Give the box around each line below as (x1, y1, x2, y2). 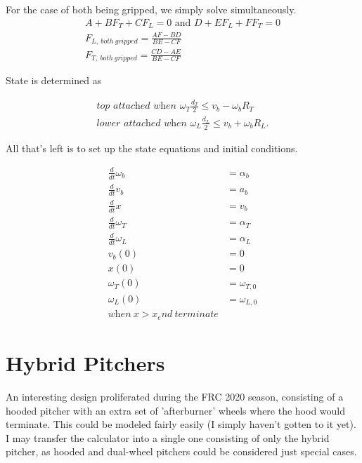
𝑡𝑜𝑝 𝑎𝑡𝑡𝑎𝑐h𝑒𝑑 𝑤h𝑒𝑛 (96, 101, 176, 112)
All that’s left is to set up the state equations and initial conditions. (6, 140, 298, 155)
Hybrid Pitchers (6, 349, 165, 377)
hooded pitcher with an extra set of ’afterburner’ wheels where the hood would (6, 403, 346, 417)
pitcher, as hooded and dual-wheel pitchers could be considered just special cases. (6, 444, 357, 459)
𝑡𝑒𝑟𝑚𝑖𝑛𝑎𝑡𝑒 (174, 309, 219, 320)
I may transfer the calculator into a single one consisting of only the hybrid (6, 430, 330, 445)
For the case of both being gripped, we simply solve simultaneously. (6, 2, 297, 16)
